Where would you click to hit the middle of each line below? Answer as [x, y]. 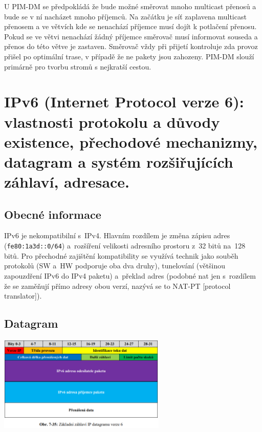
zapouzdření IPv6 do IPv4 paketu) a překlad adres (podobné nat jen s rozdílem [130, 275]
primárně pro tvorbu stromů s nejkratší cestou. [78, 66]
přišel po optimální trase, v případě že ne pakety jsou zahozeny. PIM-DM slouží [129, 56]
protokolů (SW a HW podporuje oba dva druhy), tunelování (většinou [115, 266]
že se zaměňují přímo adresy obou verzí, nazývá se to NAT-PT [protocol [117, 286]
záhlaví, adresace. [67, 182]
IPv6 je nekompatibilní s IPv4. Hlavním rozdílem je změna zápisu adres [117, 235]
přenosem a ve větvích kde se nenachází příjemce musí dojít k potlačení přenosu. [130, 26]
